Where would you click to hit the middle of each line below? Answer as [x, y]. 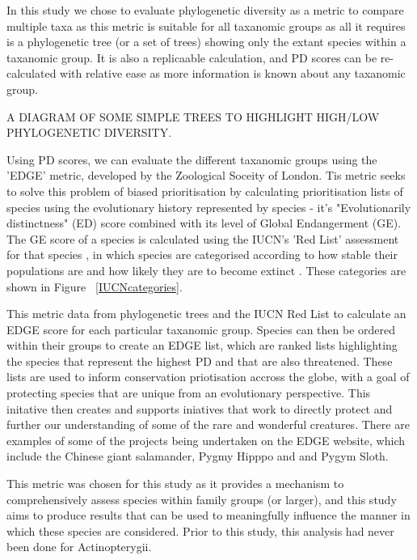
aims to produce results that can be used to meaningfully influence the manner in [208, 515]
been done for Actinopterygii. [79, 547]
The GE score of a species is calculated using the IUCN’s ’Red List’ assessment [203, 238]
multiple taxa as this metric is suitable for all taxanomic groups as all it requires [206, 25]
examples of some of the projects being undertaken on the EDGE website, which [206, 440]
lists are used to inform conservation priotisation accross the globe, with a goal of [208, 377]
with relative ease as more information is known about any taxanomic [233, 73]
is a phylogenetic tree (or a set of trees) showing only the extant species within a [206, 42]
